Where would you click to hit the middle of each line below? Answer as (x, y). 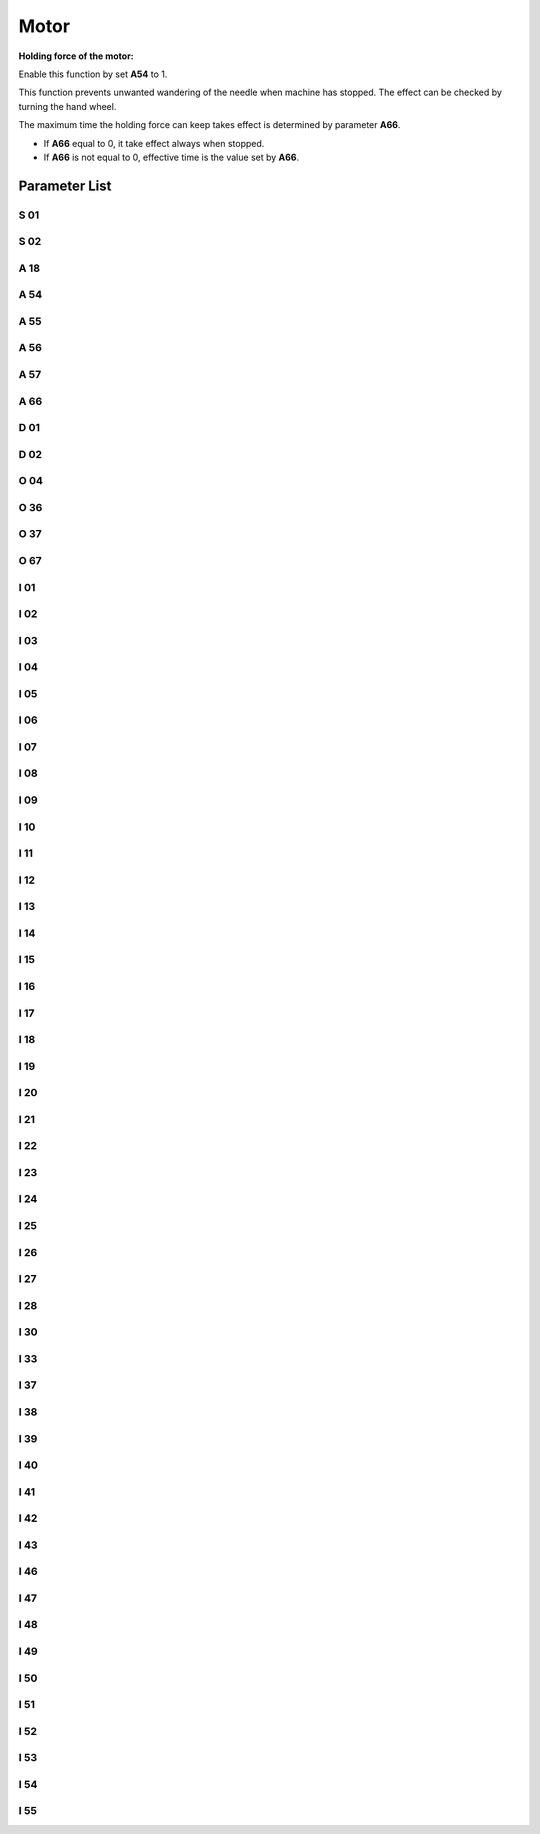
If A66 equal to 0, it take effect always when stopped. (154, 143)
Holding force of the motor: (76, 56)
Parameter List (65, 185)
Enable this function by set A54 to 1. (93, 74)
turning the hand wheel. (67, 106)
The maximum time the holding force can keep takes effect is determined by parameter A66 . (209, 125)
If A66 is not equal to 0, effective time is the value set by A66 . (171, 157)
